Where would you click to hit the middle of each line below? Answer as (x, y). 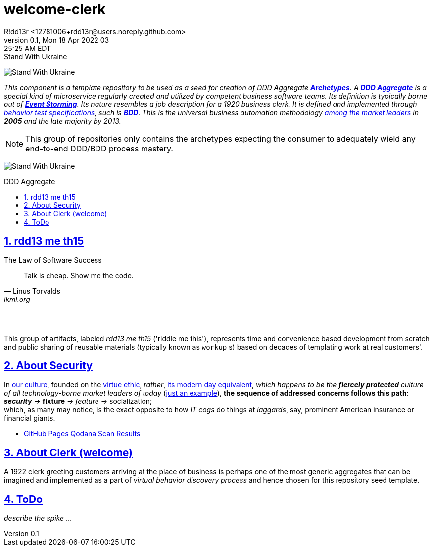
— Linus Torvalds (32, 291)
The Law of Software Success (53, 260)
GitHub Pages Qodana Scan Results (82, 434)
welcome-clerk (55, 9)
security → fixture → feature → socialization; (78, 401)
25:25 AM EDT (28, 48)
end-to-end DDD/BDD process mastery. (99, 148)
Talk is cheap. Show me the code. (79, 275)
